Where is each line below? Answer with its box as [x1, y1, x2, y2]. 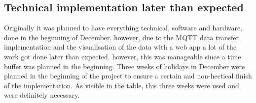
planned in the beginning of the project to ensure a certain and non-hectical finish [4, 71, 252, 81]
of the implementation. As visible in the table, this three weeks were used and [4, 80, 239, 90]
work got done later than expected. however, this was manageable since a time [4, 51, 241, 61]
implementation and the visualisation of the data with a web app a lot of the [4, 42, 237, 52]
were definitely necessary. [4, 90, 80, 100]
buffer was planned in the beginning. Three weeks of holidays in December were [4, 61, 245, 71]
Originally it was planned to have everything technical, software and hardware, [4, 23, 242, 33]
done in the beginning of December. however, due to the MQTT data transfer [4, 32, 239, 42]
